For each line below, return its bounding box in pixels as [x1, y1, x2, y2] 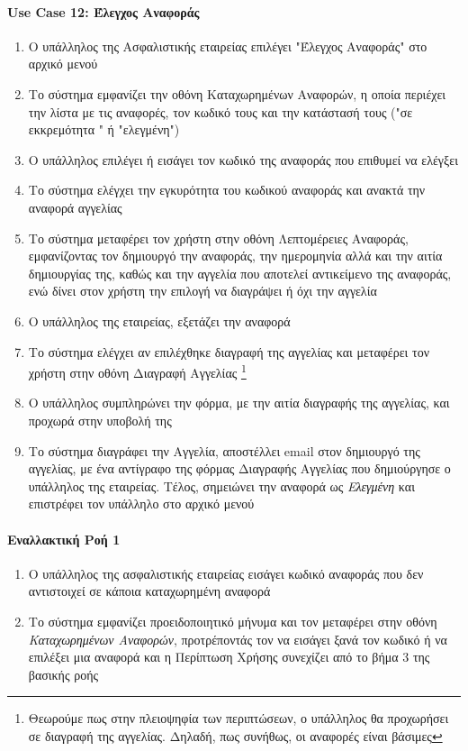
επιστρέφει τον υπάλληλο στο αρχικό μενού [28, 494, 255, 513]
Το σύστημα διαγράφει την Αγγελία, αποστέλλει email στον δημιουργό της [28, 441, 420, 460]
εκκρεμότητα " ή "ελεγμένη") [28, 120, 180, 139]
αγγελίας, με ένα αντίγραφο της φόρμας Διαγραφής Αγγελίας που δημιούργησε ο [28, 459, 451, 478]
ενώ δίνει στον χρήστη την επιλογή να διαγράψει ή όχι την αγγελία [28, 281, 377, 300]
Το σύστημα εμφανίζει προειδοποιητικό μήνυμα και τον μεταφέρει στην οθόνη [28, 611, 437, 630]
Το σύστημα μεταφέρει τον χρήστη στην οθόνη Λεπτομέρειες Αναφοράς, [28, 228, 409, 247]
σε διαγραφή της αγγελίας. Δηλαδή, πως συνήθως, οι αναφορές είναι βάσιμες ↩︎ [28, 726, 443, 745]
